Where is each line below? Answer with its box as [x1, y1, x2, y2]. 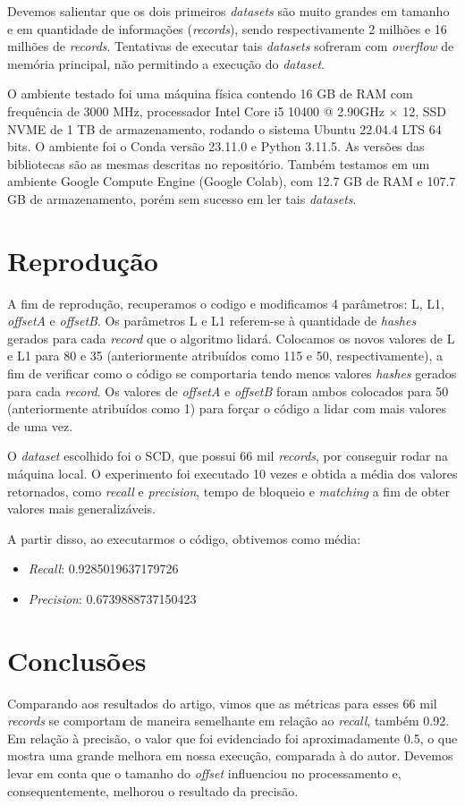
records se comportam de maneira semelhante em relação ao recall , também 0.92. [7, 711, 450, 730]
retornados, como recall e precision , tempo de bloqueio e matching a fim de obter [7, 481, 451, 500]
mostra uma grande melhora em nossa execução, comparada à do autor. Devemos [7, 746, 453, 765]
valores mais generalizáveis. [7, 499, 156, 518]
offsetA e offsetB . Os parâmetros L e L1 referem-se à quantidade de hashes [7, 311, 417, 330]
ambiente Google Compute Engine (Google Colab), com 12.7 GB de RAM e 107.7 [7, 172, 456, 191]
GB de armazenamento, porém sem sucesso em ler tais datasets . [7, 189, 357, 208]
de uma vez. [7, 416, 73, 435]
